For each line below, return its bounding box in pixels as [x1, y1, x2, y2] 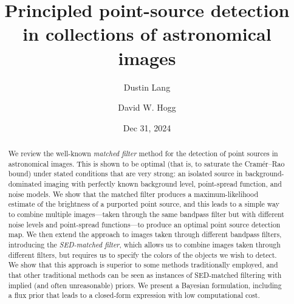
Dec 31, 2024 [123, 121, 171, 134]
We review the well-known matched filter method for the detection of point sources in [8, 148, 278, 159]
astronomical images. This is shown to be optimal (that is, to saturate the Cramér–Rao [8, 158, 285, 168]
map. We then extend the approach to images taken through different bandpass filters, [8, 229, 282, 240]
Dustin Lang [123, 80, 171, 93]
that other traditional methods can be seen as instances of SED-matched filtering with [8, 269, 282, 280]
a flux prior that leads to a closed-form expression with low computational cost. [8, 290, 260, 300]
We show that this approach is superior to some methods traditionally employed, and [8, 260, 278, 270]
